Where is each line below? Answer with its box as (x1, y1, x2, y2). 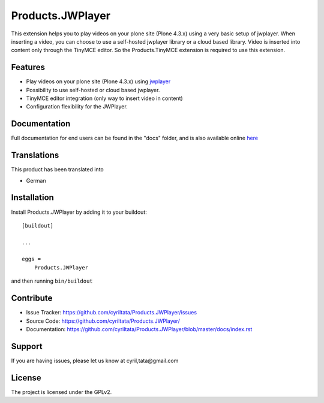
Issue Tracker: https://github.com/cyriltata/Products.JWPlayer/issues (26, 309, 197, 316)
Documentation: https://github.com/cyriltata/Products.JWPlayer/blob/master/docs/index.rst (26, 325, 253, 332)
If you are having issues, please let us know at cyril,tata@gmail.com (11, 357, 179, 364)
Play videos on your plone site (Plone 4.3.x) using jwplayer (26, 78, 171, 85)
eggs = (22, 256, 41, 263)
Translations (11, 150, 59, 160)
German (26, 177, 46, 184)
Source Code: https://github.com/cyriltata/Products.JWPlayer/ (26, 317, 180, 325)
